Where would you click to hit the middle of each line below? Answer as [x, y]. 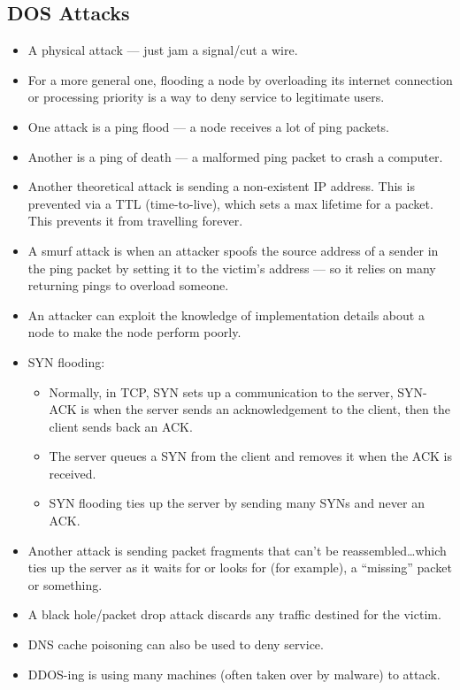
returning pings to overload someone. [128, 285]
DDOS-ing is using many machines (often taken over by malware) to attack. [234, 674]
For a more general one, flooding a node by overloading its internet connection [240, 79]
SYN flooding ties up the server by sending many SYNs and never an [237, 503]
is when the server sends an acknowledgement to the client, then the [265, 409]
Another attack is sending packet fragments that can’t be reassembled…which [237, 550]
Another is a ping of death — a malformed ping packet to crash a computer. [235, 156]
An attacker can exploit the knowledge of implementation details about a [226, 314]
